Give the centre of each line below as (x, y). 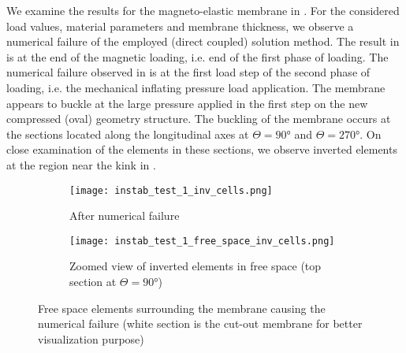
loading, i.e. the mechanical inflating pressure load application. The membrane (196, 87)
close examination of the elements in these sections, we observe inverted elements (202, 149)
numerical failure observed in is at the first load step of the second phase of (188, 72)
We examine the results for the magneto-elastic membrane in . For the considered (203, 10)
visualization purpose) (91, 338)
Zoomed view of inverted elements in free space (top (196, 266)
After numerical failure (125, 216)
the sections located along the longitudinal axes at (128, 134)
